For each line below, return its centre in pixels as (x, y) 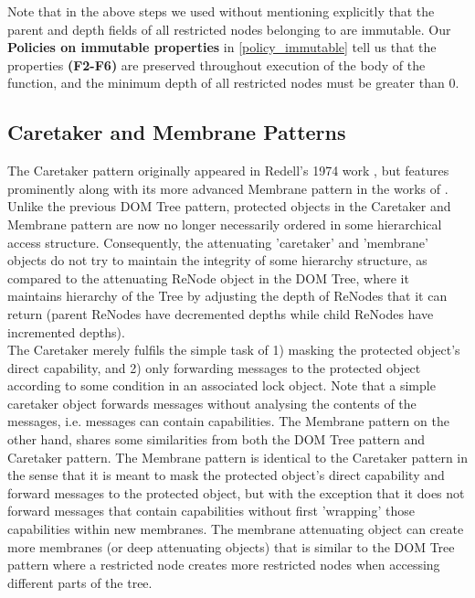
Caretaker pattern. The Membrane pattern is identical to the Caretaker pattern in (237, 457)
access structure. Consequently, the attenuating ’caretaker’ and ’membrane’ (218, 242)
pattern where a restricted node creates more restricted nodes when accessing (224, 565)
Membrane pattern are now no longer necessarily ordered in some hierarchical (225, 224)
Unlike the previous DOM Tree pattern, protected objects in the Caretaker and (229, 206)
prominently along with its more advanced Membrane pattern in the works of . (228, 188)
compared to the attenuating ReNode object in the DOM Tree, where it (208, 278)
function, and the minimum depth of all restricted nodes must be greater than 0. (233, 83)
